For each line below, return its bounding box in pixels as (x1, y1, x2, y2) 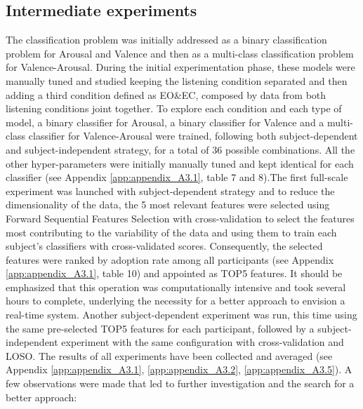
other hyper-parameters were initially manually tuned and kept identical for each (6, 156, 354, 170)
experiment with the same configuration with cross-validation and (61, 335, 344, 349)
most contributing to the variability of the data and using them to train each (6, 224, 337, 239)
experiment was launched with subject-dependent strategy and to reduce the (6, 183, 335, 198)
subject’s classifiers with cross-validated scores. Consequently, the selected (6, 239, 323, 253)
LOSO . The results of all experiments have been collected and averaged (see (6, 348, 333, 363)
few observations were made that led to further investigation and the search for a (6, 376, 355, 391)
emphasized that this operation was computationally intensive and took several (6, 279, 346, 294)
